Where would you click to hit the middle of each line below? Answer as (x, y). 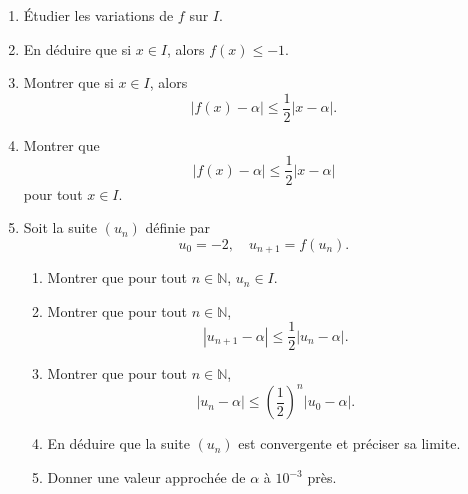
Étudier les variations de (98, 15)
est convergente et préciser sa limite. (349, 443)
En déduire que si (77, 48)
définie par (178, 227)
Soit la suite (60, 227)
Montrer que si (68, 82)
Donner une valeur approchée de (146, 477)
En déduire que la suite (118, 443)
